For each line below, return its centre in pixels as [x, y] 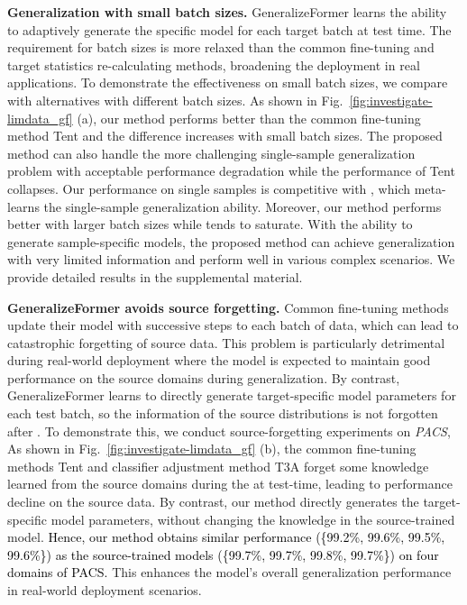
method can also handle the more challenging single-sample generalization [211, 153]
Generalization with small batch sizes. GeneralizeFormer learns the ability [227, 12]
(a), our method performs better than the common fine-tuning [249, 118]
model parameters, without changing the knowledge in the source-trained [253, 519]
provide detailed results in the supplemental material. [155, 276]
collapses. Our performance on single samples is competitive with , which [209, 188]
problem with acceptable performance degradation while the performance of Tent [231, 171]
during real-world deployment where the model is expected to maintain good [219, 360]
